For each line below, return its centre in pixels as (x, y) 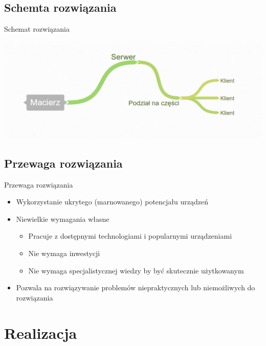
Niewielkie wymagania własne (63, 218)
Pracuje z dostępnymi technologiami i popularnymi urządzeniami (130, 236)
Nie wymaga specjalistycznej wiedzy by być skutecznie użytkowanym (136, 270)
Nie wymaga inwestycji (64, 253)
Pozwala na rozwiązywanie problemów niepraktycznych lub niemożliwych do (136, 287)
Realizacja (41, 332)
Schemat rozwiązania (37, 29)
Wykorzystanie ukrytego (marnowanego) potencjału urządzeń (112, 202)
